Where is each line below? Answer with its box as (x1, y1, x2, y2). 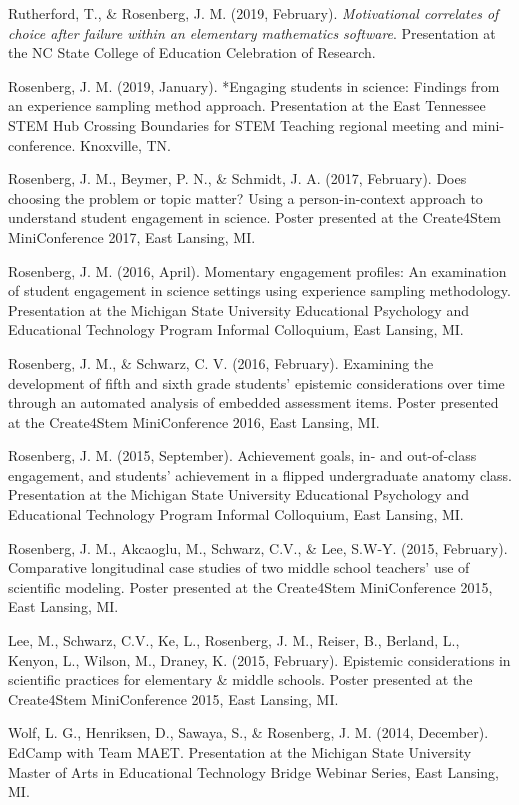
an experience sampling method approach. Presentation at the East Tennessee (8, 95, 486, 116)
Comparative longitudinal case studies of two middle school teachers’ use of (8, 557, 470, 578)
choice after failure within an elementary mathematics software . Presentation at (8, 22, 496, 43)
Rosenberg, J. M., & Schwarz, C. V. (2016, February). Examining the (8, 352, 434, 373)
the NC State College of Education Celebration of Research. (8, 42, 376, 63)
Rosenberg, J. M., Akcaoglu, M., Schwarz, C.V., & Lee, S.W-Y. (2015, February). (8, 537, 508, 558)
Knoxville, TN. (79, 134, 171, 155)
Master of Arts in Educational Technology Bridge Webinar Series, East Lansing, (8, 761, 500, 782)
